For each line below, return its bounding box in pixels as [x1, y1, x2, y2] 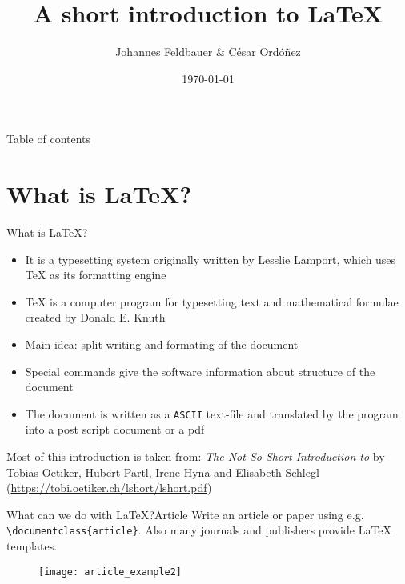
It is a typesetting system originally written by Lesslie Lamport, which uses [25, 250, 396, 267]
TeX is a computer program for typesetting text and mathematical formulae [25, 293, 399, 310]
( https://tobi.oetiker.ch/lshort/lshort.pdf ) [6, 479, 212, 496]
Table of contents [6, 130, 91, 147]
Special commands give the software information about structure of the [25, 362, 375, 379]
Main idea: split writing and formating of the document [25, 336, 299, 352]
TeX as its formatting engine [25, 266, 166, 283]
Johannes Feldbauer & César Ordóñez [115, 43, 301, 60]
